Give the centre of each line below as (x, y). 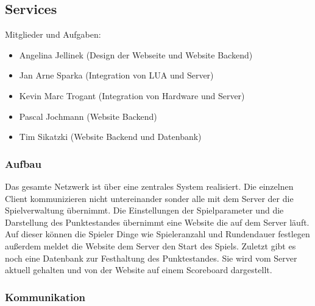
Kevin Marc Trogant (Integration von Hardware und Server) (132, 95)
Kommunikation (45, 297)
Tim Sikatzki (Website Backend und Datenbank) (110, 137)
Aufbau (23, 163)
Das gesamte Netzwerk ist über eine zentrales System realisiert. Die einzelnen (149, 186)
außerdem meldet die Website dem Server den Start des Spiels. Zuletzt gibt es (150, 245)
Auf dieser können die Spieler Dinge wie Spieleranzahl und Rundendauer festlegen (157, 234)
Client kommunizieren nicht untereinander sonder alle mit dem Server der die (149, 198)
